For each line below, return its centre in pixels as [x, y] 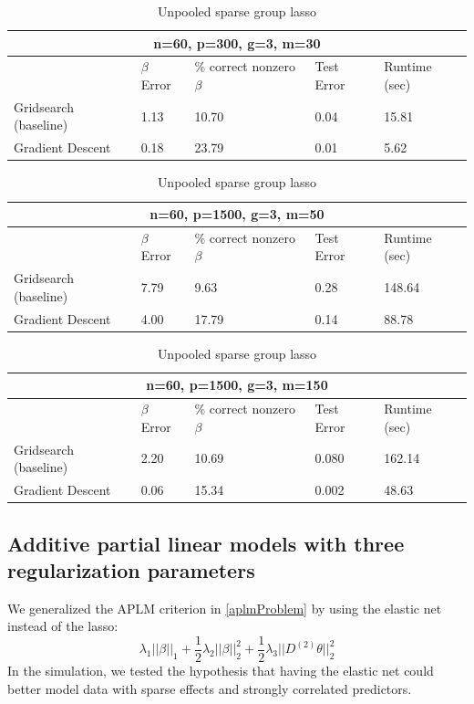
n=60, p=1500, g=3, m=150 [237, 385]
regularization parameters [131, 570]
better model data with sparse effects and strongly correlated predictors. [210, 688]
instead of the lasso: [63, 626]
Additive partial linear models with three [206, 543]
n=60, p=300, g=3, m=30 [237, 42]
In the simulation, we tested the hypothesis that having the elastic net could [221, 671]
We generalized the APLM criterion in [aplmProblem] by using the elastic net [225, 608]
